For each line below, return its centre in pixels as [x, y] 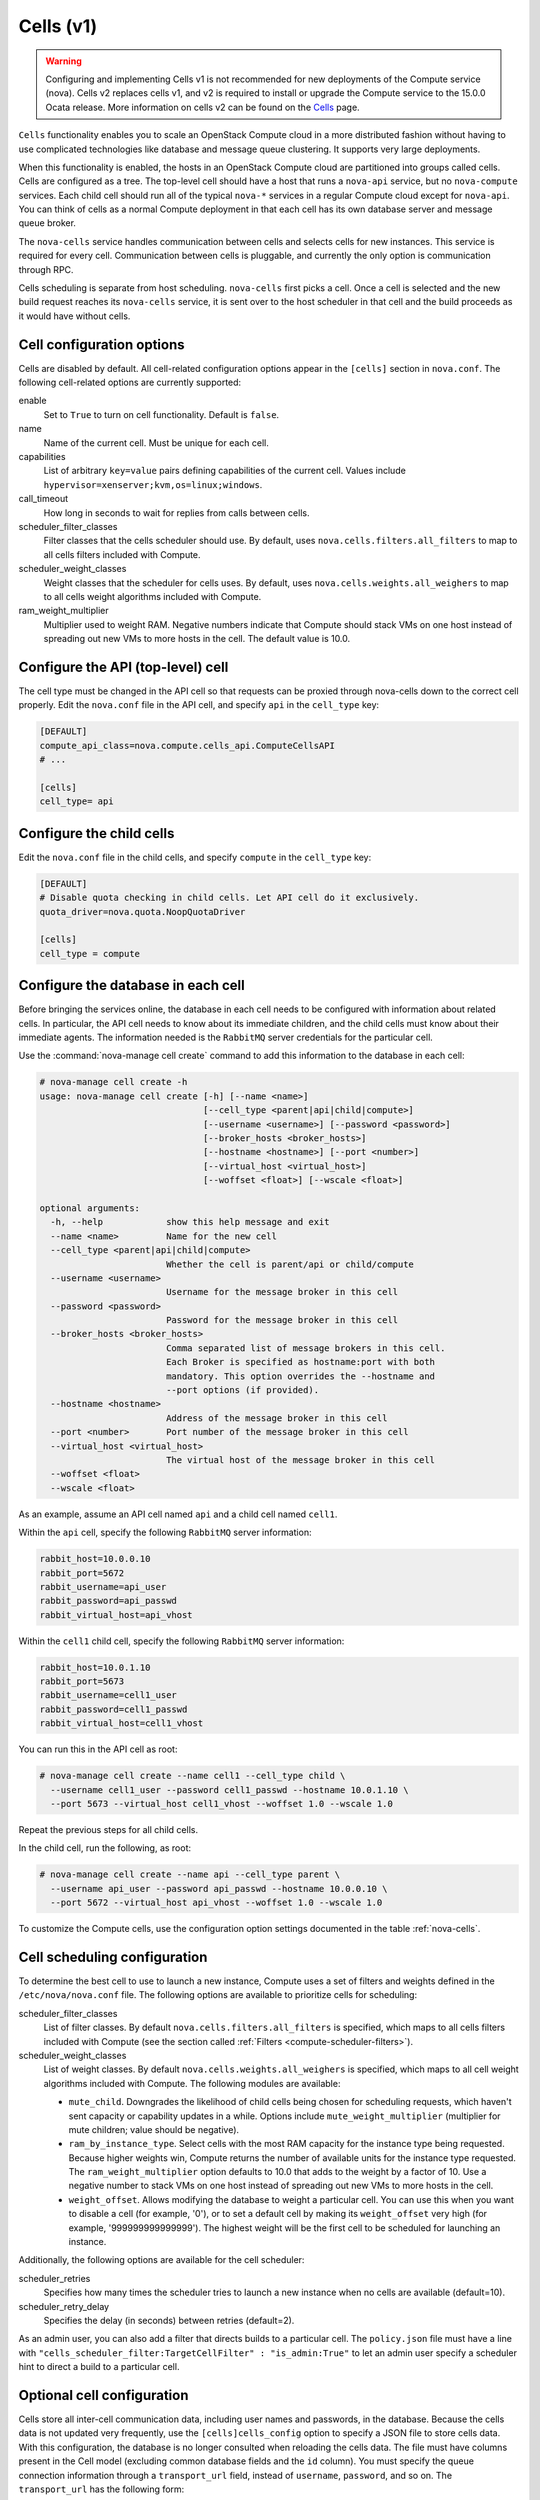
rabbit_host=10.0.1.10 [95, 1667]
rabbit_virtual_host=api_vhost [116, 1614]
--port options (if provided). [242, 1390]
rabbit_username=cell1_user [108, 1695]
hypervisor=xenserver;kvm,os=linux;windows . [153, 484]
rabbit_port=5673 [82, 1681]
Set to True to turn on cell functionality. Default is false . [161, 414]
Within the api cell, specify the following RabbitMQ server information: [165, 1532]
